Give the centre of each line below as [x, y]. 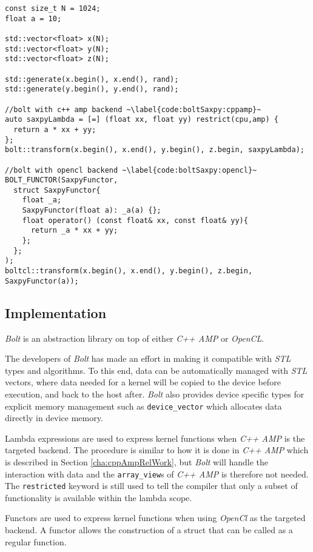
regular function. [36, 541]
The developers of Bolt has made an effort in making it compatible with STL [148, 358]
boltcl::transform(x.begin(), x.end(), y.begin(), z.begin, [129, 271]
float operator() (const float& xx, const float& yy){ [135, 220]
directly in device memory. [54, 418]
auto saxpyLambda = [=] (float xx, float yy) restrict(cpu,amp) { [142, 120]
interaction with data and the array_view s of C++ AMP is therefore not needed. [157, 474]
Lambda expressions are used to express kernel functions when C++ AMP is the [155, 438]
